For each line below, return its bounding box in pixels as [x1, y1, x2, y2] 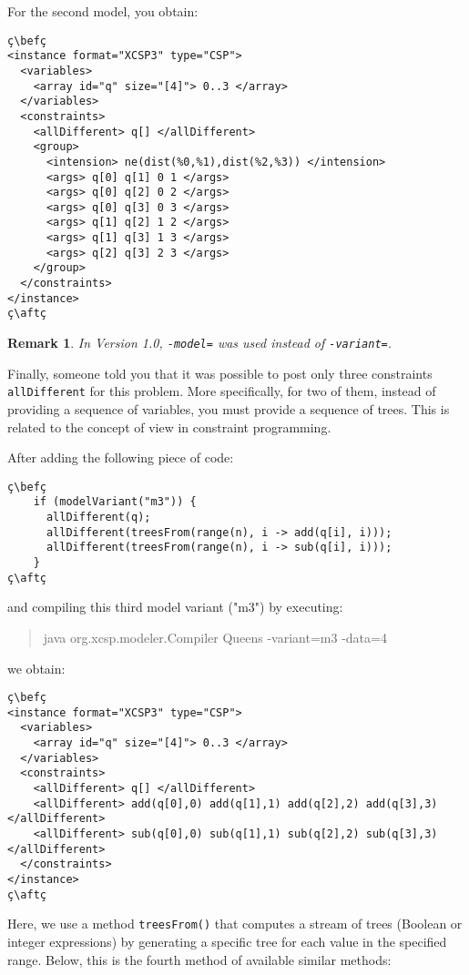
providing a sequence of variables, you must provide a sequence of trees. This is [7, 399, 450, 418]
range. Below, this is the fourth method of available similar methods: [7, 950, 392, 969]
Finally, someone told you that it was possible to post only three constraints [7, 363, 433, 382]
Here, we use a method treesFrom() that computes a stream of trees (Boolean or [7, 914, 463, 933]
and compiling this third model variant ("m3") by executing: [7, 597, 343, 616]
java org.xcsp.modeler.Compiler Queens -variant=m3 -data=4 [43, 627, 387, 646]
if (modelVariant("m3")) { [33, 495, 197, 509]
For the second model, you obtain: [7, 2, 199, 20]
